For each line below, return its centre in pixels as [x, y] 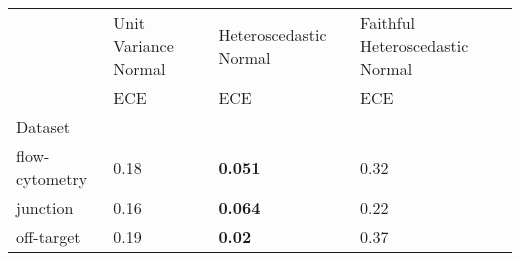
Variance [143, 45]
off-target [48, 236]
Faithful [387, 22]
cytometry [52, 178]
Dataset [43, 126]
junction [45, 207]
